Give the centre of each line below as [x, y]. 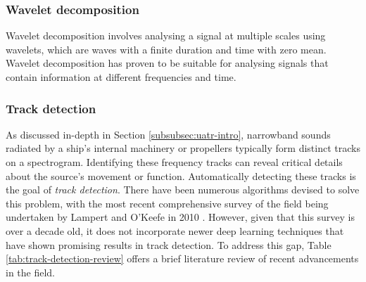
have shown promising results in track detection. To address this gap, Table [169, 244]
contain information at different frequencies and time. [121, 77]
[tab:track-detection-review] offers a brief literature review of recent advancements [182, 258]
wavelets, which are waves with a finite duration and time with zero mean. [166, 49]
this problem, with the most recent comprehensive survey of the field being [167, 203]
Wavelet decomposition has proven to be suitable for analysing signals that [167, 63]
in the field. [31, 272]
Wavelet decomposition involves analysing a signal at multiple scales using [166, 36]
